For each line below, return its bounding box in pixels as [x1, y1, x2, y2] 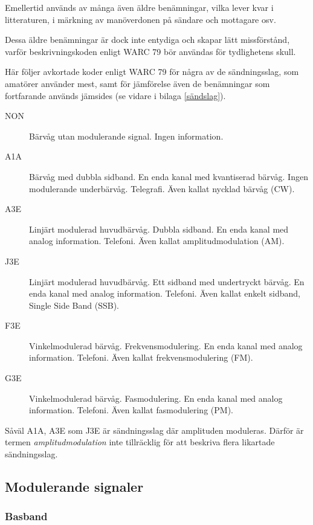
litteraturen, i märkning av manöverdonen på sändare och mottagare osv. [5, 13, 276, 25]
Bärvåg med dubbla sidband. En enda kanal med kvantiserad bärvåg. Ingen [29, 170, 308, 182]
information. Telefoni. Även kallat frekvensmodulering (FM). [29, 351, 253, 364]
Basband [5, 509, 48, 524]
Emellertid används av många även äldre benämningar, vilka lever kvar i [5, 1, 274, 13]
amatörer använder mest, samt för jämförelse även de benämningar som [5, 77, 270, 89]
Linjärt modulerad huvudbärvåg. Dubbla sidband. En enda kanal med [29, 222, 289, 235]
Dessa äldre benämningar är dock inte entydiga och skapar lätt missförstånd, [5, 33, 290, 46]
